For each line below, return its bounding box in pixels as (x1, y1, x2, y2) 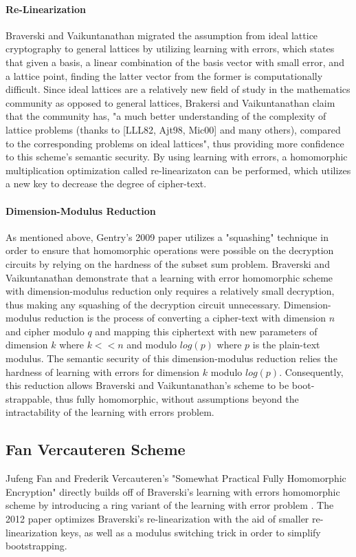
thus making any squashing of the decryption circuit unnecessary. (5, 297, 280, 311)
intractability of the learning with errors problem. (5, 405, 214, 419)
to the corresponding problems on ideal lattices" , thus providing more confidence (5, 136, 344, 150)
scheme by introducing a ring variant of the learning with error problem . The (5, 498, 334, 512)
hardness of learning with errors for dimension (5, 364, 200, 379)
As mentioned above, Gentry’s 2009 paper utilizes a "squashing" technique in (5, 229, 329, 244)
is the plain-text (252, 337, 320, 352)
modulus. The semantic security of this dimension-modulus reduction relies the (5, 351, 337, 366)
